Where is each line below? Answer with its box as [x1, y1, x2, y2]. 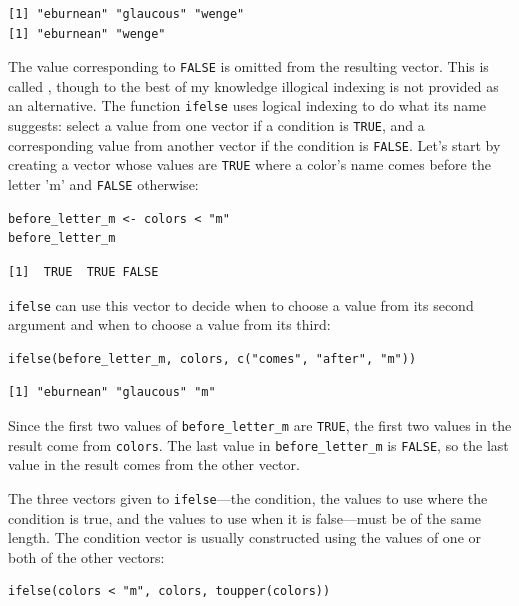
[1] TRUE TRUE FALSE [8, 264, 159, 279]
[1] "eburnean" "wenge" [8, 26, 166, 41]
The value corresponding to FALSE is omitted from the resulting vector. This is [8, 56, 489, 77]
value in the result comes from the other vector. [8, 454, 300, 475]
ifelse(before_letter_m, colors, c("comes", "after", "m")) [8, 351, 417, 366]
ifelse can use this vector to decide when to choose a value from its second [8, 294, 474, 315]
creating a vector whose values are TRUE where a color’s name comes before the [8, 154, 491, 175]
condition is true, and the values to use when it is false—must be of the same [8, 507, 482, 528]
